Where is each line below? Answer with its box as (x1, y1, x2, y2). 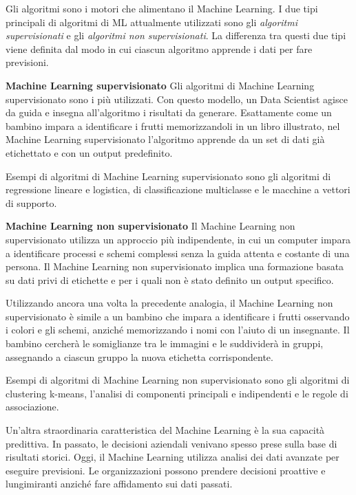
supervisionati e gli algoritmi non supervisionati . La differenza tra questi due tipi (6, 28, 346, 43)
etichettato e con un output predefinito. (6, 145, 173, 159)
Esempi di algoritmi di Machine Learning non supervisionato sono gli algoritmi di (6, 373, 350, 387)
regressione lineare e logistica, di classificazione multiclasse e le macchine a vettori (6, 182, 350, 197)
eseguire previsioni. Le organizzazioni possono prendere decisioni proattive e (6, 463, 326, 477)
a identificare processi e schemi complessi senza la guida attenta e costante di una (6, 245, 350, 260)
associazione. (6, 399, 59, 414)
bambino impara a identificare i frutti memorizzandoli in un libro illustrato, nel (6, 118, 340, 133)
